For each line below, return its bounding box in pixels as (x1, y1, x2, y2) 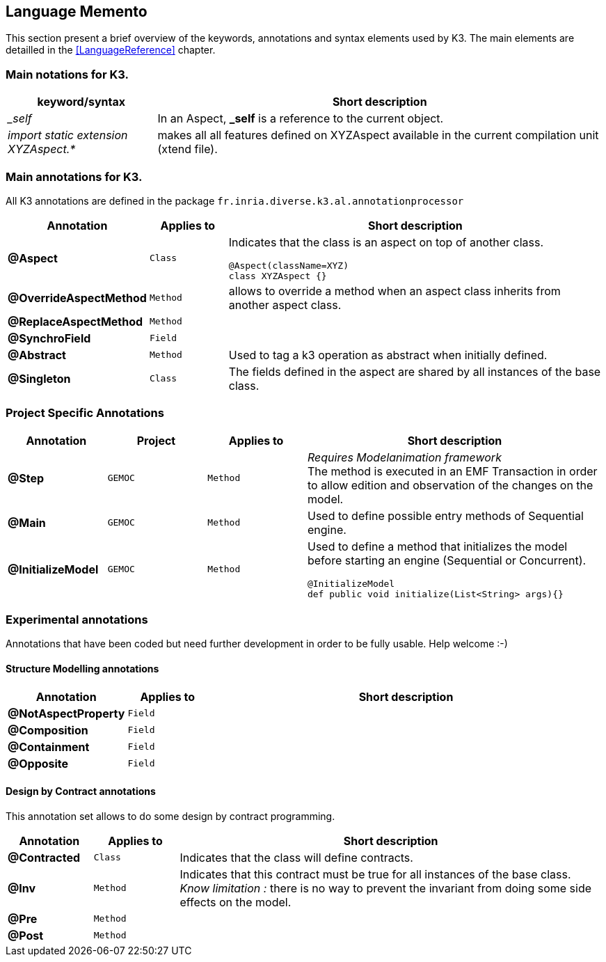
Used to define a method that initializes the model (307, 539, 568, 553)
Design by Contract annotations (6, 785, 156, 798)
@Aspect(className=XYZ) (228, 260, 349, 271)
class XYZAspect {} (228, 270, 327, 281)
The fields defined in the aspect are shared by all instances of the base (228, 364, 601, 379)
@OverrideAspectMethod (8, 290, 147, 305)
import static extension (8, 128, 128, 143)
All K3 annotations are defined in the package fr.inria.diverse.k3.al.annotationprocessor (6, 194, 464, 207)
